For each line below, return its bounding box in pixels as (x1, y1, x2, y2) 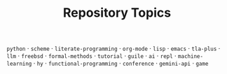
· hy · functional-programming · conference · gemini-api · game (33, 59, 209, 68)
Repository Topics (62, 5, 172, 21)
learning (6, 61, 32, 68)
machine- (177, 53, 204, 60)
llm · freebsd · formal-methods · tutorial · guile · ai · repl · (6, 52, 177, 60)
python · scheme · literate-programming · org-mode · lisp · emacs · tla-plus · (6, 44, 221, 53)
